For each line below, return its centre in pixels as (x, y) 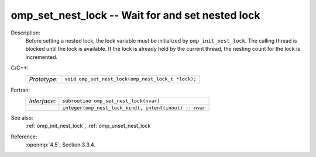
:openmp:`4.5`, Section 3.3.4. (61, 145)
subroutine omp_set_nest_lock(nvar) (111, 101)
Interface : (42, 101)
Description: (25, 33)
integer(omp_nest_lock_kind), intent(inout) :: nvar (134, 108)
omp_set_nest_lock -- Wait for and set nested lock (135, 15)
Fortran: (20, 90)
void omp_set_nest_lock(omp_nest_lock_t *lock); (130, 79)
